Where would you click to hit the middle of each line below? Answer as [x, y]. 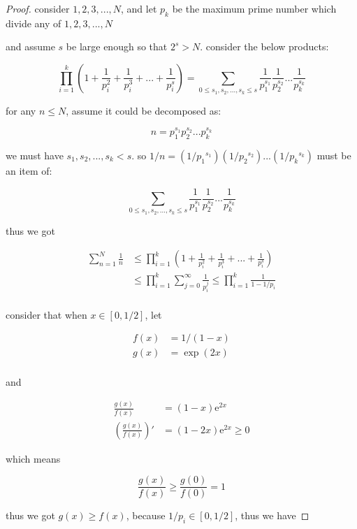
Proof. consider [38, 8]
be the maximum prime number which [254, 8]
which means [33, 458]
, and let [139, 8]
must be [334, 155]
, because [146, 515]
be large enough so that [117, 46]
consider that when [46, 314]
